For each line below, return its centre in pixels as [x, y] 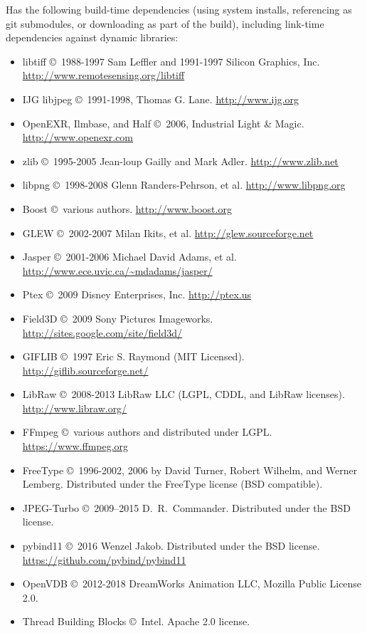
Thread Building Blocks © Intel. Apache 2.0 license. [136, 621]
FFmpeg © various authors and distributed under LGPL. [147, 432]
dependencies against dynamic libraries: [92, 37]
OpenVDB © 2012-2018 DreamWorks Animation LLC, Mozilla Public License [192, 584]
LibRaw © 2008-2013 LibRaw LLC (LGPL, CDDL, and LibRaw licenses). [183, 394]
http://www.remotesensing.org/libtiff [103, 75]
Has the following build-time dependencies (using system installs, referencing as [179, 9]
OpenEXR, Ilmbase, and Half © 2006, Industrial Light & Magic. [163, 123]
